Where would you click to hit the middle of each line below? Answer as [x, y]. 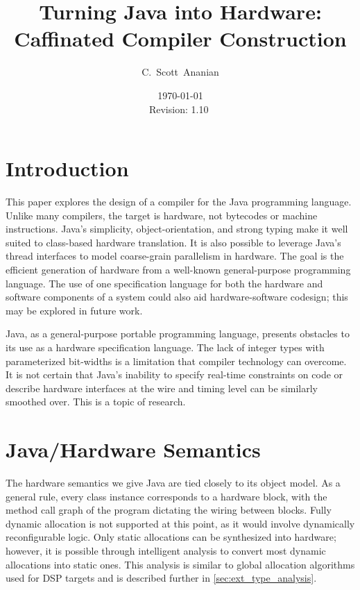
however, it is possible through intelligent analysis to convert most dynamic [166, 551]
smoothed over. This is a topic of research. [96, 402]
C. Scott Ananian [180, 72]
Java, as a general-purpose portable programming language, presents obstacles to [178, 334]
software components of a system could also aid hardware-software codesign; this [177, 297]
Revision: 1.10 [179, 109]
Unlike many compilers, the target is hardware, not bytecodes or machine [162, 215]
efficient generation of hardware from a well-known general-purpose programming [178, 269]
